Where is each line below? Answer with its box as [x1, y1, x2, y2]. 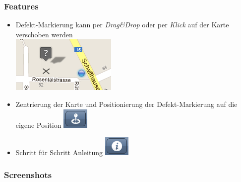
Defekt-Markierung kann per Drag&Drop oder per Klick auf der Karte [15, 19, 229, 30]
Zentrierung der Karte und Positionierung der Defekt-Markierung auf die [15, 99, 238, 109]
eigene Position [15, 119, 61, 130]
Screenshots [4, 168, 52, 181]
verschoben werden [15, 29, 73, 39]
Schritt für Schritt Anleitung [15, 147, 103, 158]
